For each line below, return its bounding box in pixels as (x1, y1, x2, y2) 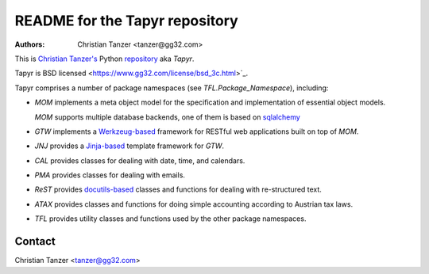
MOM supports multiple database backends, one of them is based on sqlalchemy (34, 112, 301, 122)
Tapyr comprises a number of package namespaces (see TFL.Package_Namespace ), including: (14, 83, 329, 93)
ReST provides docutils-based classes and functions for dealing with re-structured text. (34, 185, 322, 194)
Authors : (14, 40, 45, 49)
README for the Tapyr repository (14, 12, 238, 29)
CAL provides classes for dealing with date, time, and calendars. (34, 155, 245, 166)
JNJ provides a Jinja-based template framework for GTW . (34, 141, 225, 150)
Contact (14, 234, 56, 249)
